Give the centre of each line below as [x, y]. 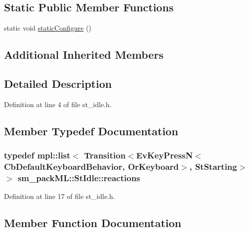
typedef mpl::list [37, 155]
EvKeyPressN [165, 155]
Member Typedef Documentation [91, 131]
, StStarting [213, 166]
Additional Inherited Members [84, 55]
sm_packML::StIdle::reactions [79, 177]
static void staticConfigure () [48, 28]
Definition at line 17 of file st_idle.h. [60, 196]
